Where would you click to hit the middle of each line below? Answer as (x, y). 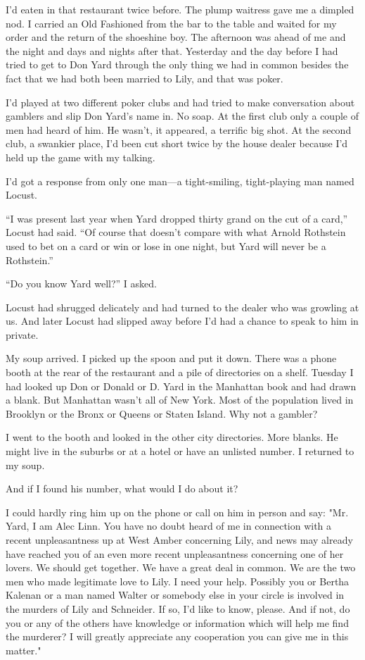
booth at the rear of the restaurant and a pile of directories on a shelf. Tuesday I (180, 372)
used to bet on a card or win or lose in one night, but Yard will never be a (166, 245)
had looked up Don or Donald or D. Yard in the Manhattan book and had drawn (181, 386)
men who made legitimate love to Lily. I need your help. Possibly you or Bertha (178, 581)
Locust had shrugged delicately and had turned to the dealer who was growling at (182, 307)
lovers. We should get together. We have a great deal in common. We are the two (181, 567)
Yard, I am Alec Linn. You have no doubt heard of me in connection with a (169, 526)
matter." (24, 650)
